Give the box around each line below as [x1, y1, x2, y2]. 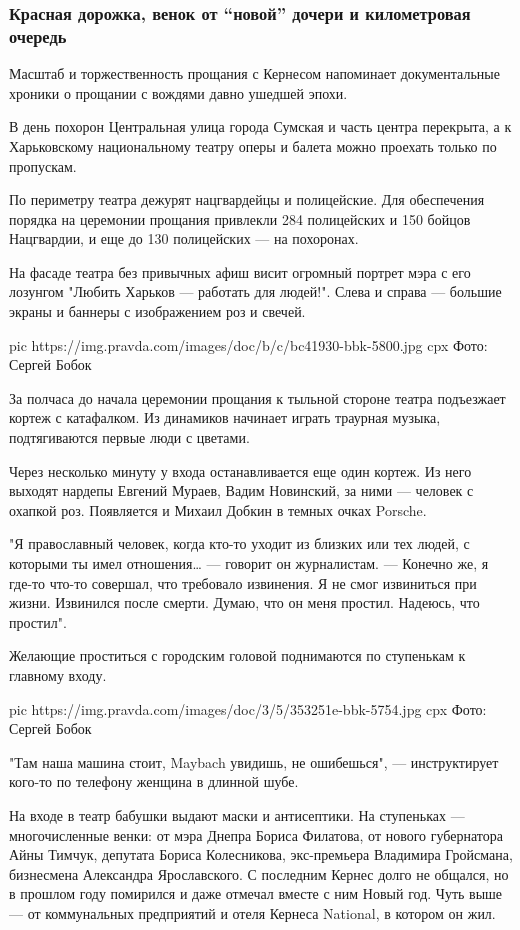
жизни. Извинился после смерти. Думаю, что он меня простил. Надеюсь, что [9, 592, 480, 613]
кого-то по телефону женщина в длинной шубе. [9, 771, 299, 792]
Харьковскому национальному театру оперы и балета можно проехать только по [9, 135, 497, 156]
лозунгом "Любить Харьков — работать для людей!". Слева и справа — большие [9, 281, 502, 302]
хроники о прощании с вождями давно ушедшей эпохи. [9, 82, 348, 103]
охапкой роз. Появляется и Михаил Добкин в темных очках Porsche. [9, 499, 427, 520]
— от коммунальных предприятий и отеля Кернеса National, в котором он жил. [9, 902, 496, 923]
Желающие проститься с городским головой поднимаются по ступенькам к [9, 645, 466, 666]
